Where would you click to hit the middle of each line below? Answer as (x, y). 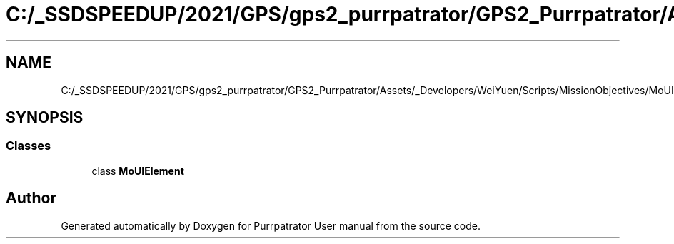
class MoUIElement (138, 171)
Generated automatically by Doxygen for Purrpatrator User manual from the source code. (271, 225)
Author (31, 198)
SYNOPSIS (45, 118)
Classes (29, 146)
